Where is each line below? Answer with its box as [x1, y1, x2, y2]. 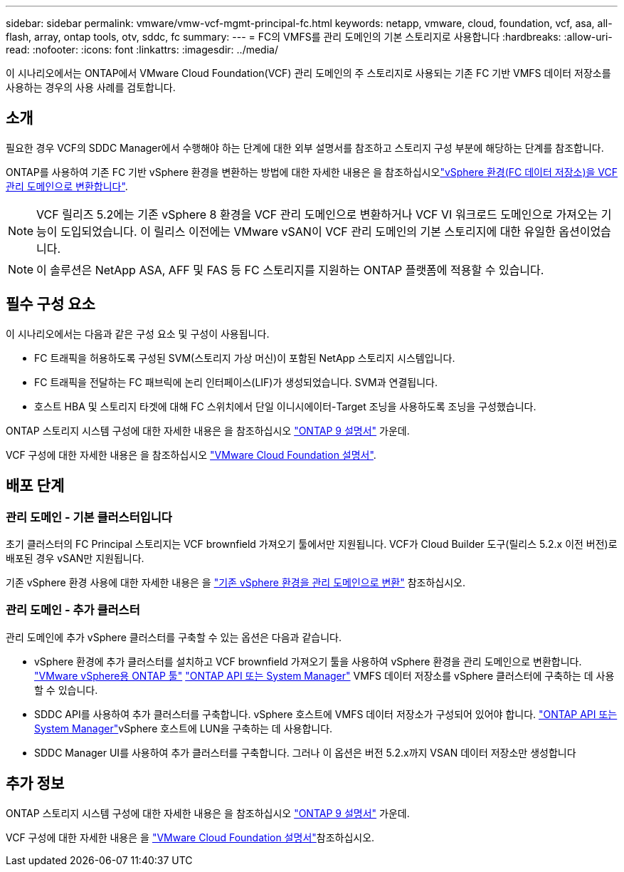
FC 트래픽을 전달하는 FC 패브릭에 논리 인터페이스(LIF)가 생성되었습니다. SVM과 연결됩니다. [34, 375, 438, 388]
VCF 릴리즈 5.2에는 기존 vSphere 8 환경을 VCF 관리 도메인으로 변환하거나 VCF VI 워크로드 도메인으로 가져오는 [36, 207, 598, 222]
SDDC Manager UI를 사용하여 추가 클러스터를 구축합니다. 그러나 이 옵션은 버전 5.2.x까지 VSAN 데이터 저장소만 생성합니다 [34, 746, 576, 759]
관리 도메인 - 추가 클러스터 [6, 603, 140, 618]
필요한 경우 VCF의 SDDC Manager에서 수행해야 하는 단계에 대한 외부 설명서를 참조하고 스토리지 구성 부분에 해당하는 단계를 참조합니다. [6, 141, 604, 154]
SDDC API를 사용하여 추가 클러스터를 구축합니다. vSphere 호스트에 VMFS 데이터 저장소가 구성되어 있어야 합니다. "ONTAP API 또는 [34, 707, 618, 720]
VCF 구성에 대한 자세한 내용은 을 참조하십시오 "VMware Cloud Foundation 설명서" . [6, 448, 376, 461]
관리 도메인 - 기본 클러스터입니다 [6, 509, 172, 524]
